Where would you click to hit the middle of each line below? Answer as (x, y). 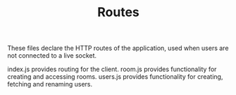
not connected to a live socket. (52, 56)
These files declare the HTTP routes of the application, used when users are (118, 48)
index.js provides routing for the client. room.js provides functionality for (112, 69)
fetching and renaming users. (50, 84)
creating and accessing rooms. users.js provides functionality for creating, (115, 77)
